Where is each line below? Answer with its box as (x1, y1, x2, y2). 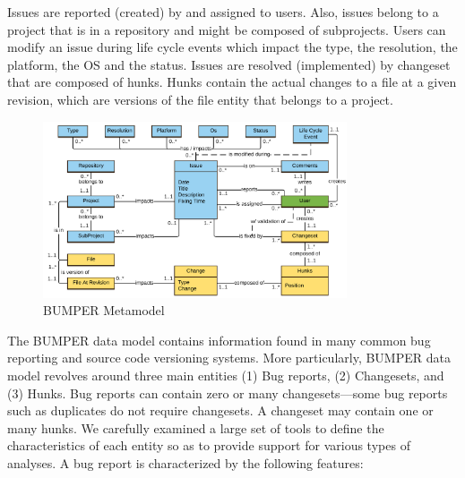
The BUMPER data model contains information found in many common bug (7, 330, 431, 349)
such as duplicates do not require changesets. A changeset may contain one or (7, 401, 434, 420)
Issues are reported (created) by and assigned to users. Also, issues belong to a (7, 3, 439, 21)
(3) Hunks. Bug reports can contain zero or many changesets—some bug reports (7, 383, 448, 402)
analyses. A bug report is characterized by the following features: (7, 453, 364, 472)
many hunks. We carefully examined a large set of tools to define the (7, 418, 384, 437)
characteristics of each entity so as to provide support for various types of (7, 436, 410, 455)
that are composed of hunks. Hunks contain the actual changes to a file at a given (7, 73, 457, 91)
